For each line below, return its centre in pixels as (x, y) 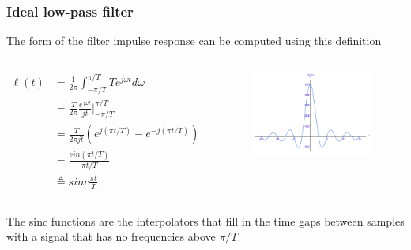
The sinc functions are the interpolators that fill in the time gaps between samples (205, 220)
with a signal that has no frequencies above (111, 236)
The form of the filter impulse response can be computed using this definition (194, 41)
